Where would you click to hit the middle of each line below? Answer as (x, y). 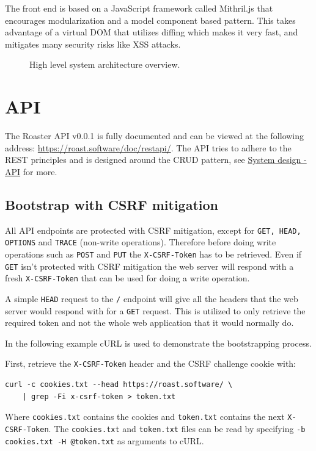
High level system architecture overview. (105, 64)
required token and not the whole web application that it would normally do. (149, 323)
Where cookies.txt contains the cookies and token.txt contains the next (145, 417)
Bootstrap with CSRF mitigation (112, 204)
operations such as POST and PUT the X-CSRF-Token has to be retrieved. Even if (153, 254)
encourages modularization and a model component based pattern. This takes (150, 20)
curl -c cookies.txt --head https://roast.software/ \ (119, 385)
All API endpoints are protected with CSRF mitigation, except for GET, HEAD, (153, 230)
